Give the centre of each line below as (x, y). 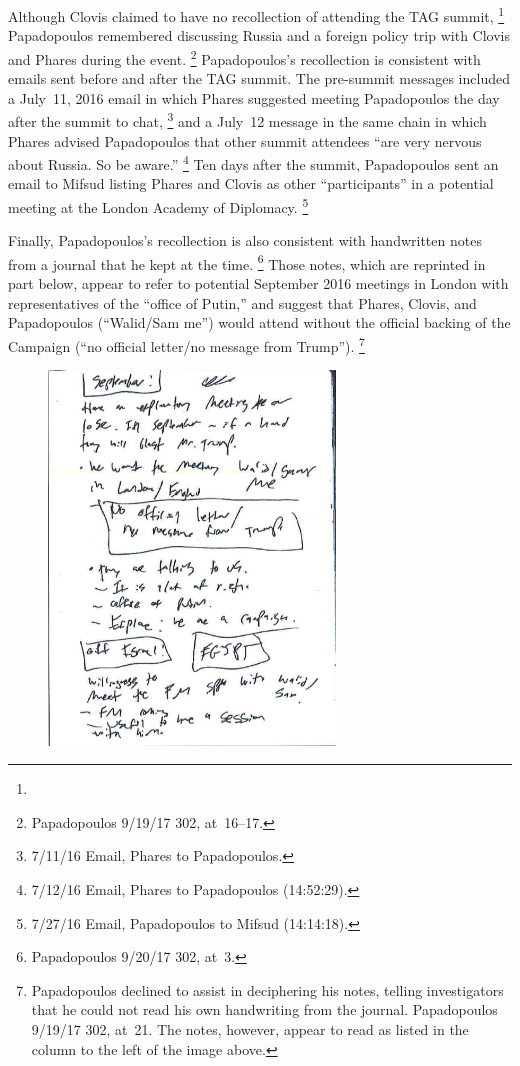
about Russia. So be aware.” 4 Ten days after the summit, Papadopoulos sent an (253, 162)
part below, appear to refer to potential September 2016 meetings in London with (258, 283)
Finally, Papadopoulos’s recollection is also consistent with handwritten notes (245, 240)
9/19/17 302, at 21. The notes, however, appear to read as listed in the (250, 1028)
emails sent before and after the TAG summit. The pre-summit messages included (259, 78)
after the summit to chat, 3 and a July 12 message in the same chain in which (247, 119)
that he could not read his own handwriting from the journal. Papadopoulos (264, 1009)
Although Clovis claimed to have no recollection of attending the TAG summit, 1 (256, 14)
